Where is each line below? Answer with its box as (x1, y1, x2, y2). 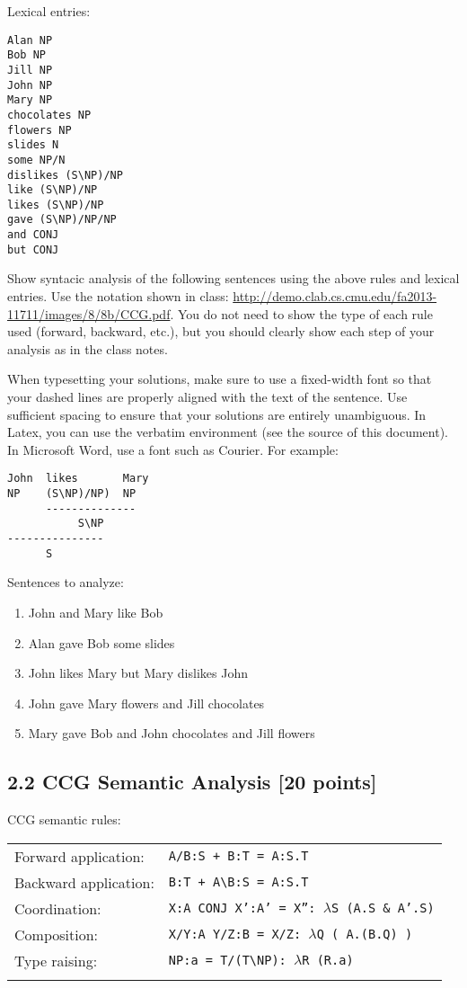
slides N (7, 138, 59, 152)
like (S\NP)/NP (7, 183, 98, 197)
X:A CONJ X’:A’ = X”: (168, 901, 316, 916)
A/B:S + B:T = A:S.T (168, 849, 309, 864)
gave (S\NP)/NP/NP (7, 213, 117, 227)
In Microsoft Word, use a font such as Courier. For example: (7, 440, 339, 458)
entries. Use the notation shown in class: (7, 287, 229, 306)
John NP (7, 78, 53, 92)
